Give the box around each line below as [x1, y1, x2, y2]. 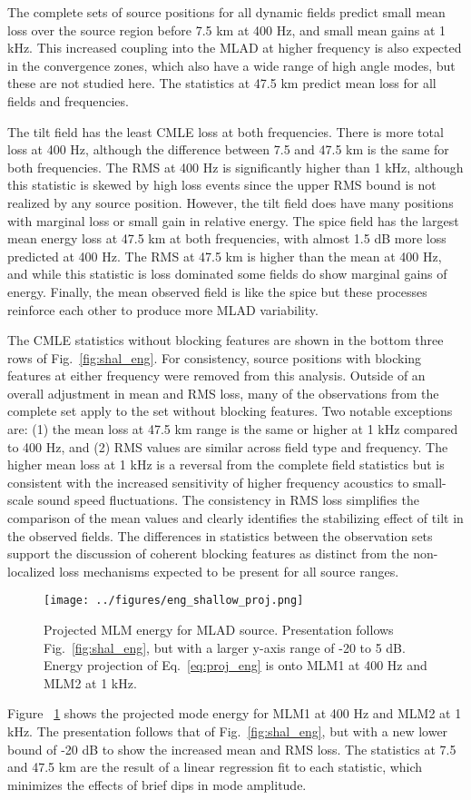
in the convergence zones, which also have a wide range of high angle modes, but [7, 55, 456, 74]
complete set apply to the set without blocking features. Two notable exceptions [7, 401, 453, 420]
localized [7, 561, 55, 580]
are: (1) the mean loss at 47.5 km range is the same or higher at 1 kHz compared [7, 420, 458, 439]
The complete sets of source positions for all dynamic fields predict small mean [7, 3, 446, 21]
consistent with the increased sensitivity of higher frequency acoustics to [7, 472, 409, 491]
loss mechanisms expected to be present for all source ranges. [59, 561, 399, 580]
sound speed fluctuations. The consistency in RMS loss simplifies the [37, 490, 419, 509]
